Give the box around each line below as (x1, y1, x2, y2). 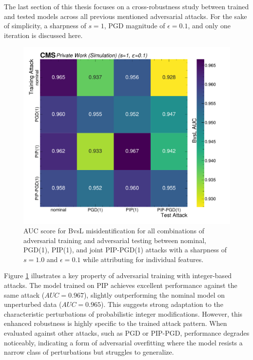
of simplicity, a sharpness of (4, 20, 86, 31)
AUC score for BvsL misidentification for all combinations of (23, 226, 205, 236)
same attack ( (4, 289, 45, 300)
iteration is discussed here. (4, 30, 83, 40)
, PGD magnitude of (104, 20, 165, 31)
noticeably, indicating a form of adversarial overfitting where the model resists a (4, 337, 243, 347)
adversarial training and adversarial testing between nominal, (23, 235, 206, 245)
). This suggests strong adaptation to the (100, 299, 223, 309)
